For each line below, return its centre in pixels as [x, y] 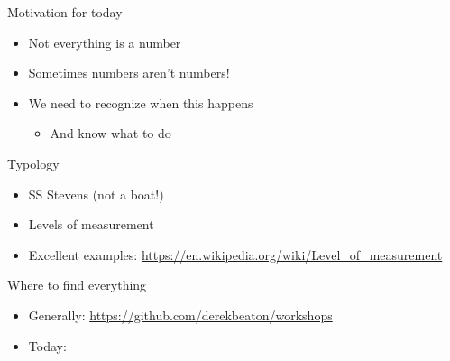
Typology [33, 163]
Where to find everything [77, 285]
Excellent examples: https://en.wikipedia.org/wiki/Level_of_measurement [235, 254]
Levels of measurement [91, 224]
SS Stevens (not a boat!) [96, 194]
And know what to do [110, 133]
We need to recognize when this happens [141, 102]
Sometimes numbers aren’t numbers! [129, 73]
